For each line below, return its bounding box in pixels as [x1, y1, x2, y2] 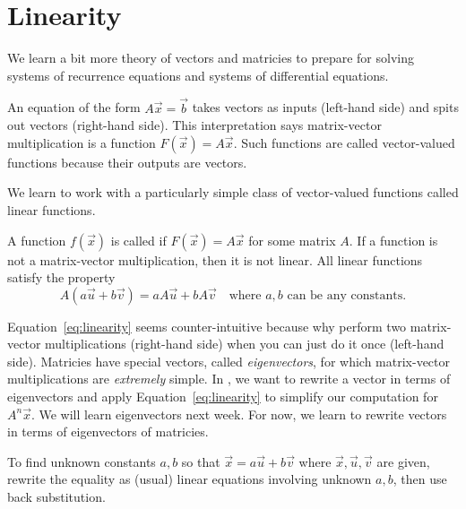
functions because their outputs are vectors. [7, 152, 247, 171]
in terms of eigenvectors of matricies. [7, 422, 209, 441]
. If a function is [349, 230, 438, 249]
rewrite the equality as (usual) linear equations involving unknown [7, 470, 372, 488]
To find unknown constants [7, 452, 156, 470]
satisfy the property [7, 268, 116, 287]
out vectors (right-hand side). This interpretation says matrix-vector [7, 116, 382, 134]
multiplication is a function [7, 133, 156, 151]
